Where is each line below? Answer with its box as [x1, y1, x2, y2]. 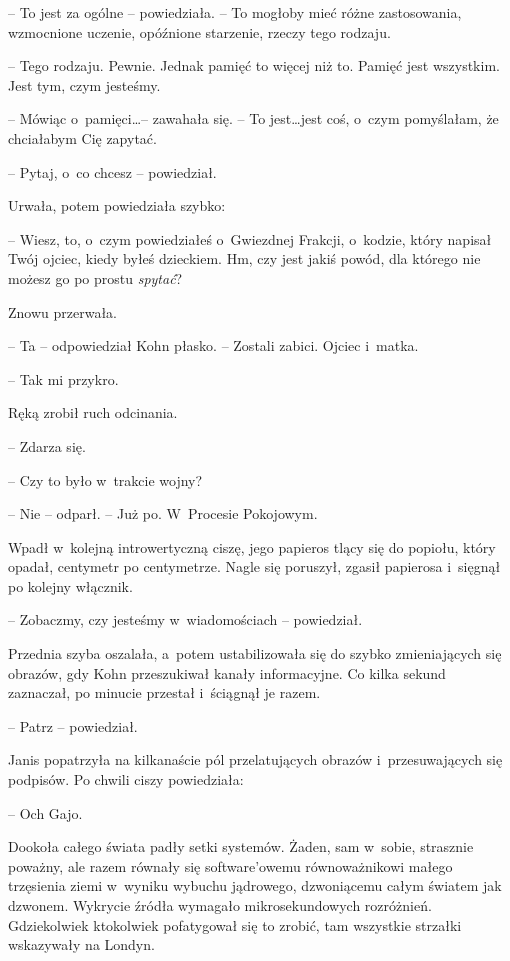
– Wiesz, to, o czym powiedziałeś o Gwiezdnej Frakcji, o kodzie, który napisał [8, 228, 492, 249]
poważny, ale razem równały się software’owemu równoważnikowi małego [8, 855, 453, 876]
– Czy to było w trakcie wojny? [8, 469, 203, 490]
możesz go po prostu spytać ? [8, 267, 183, 288]
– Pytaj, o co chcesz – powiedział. [8, 161, 217, 182]
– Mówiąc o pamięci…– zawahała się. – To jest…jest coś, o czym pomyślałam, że [8, 108, 499, 129]
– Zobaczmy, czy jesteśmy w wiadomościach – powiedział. [8, 609, 363, 630]
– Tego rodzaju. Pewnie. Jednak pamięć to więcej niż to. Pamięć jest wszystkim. [8, 55, 500, 76]
